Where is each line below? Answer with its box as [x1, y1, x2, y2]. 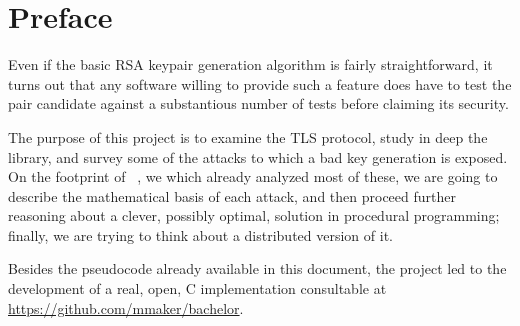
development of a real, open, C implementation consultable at [8, 278, 387, 299]
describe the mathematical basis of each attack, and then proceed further [8, 185, 456, 206]
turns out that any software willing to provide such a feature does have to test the [8, 73, 512, 94]
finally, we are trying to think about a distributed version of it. [8, 224, 393, 245]
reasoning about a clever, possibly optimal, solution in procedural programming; [8, 205, 500, 226]
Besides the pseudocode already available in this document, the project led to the [8, 258, 507, 279]
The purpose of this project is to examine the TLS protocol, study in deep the [8, 126, 488, 147]
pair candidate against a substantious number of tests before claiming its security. [8, 93, 509, 114]
